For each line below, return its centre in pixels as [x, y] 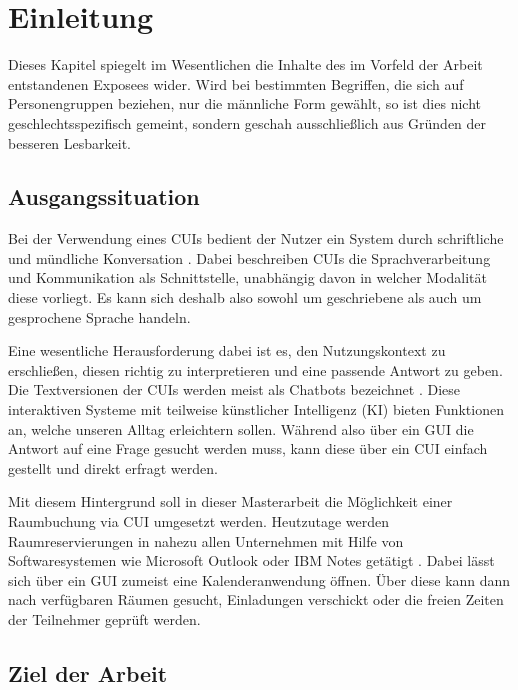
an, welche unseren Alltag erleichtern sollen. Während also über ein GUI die [241, 428]
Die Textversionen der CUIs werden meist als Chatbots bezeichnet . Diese [234, 389]
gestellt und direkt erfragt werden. [113, 467]
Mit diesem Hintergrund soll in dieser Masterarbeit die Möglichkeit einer [230, 501]
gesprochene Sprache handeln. [99, 316]
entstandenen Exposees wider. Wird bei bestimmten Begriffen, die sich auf [236, 83]
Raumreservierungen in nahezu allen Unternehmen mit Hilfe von [206, 540]
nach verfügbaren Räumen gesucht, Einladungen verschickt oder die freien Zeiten [256, 599]
